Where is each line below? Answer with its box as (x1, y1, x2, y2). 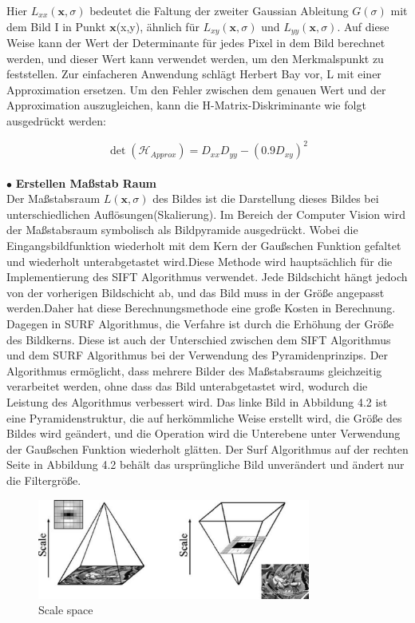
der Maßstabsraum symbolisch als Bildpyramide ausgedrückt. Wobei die (6, 221, 358, 238)
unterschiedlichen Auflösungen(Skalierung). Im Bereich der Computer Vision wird (6, 205, 406, 222)
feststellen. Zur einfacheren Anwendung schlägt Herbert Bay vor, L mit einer (6, 65, 381, 82)
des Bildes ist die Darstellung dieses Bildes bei (152, 190, 379, 207)
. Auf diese (337, 18, 389, 34)
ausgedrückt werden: (6, 113, 106, 129)
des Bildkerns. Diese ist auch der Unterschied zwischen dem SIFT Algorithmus (6, 331, 391, 347)
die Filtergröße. (6, 471, 81, 488)
